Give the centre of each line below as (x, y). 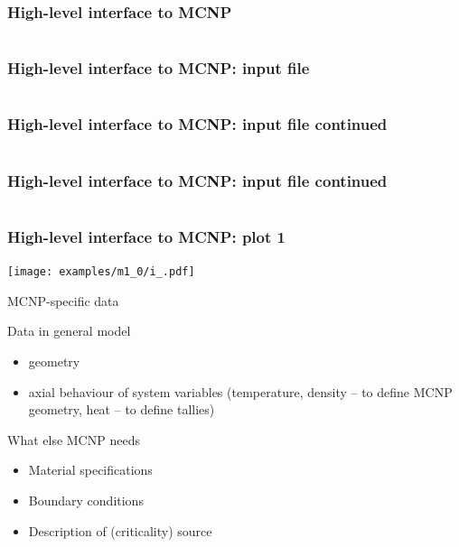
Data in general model (69, 331)
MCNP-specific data (63, 300)
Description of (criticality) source (120, 530)
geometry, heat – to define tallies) (122, 409)
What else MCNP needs (74, 439)
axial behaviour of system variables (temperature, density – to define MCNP (240, 391)
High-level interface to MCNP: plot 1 (146, 236)
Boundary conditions (86, 500)
